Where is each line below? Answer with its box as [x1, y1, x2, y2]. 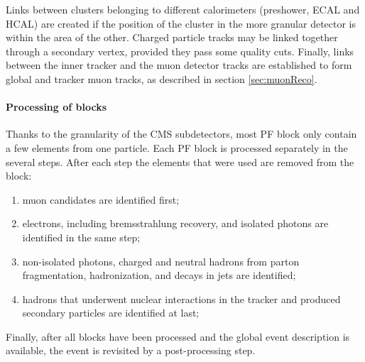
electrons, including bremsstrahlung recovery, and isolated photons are [22, 216, 329, 231]
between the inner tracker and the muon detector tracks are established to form [6, 57, 352, 72]
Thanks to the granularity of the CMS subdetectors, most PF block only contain [6, 126, 357, 141]
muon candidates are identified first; [22, 192, 180, 207]
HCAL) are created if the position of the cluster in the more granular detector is [6, 16, 356, 31]
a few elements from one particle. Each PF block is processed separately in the [6, 140, 348, 155]
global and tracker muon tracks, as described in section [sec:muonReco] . [6, 71, 317, 86]
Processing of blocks [6, 99, 107, 114]
